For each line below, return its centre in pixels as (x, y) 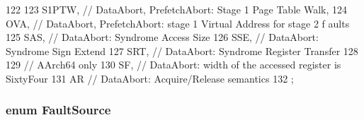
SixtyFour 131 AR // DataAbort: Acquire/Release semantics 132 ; (150, 78)
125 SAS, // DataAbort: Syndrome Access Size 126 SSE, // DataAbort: (162, 37)
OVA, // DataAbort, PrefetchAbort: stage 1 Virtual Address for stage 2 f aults (178, 23)
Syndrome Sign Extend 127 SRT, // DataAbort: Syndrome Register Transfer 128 (182, 50)
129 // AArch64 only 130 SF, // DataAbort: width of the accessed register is (174, 65)
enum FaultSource (58, 110)
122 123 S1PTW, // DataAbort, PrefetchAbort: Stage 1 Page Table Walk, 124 (176, 9)
